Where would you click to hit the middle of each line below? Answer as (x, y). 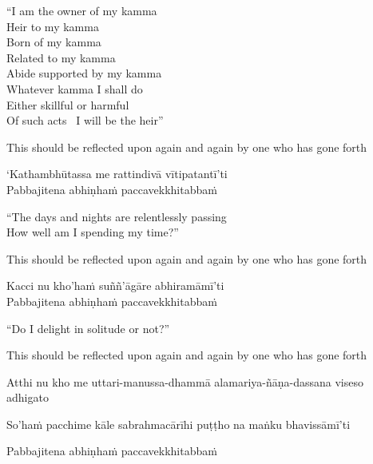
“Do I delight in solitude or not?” (88, 328)
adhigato (28, 397)
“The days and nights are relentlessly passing (117, 216)
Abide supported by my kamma (84, 73)
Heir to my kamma (53, 26)
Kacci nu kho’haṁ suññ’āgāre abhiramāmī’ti (115, 286)
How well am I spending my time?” (93, 232)
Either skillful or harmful (68, 104)
